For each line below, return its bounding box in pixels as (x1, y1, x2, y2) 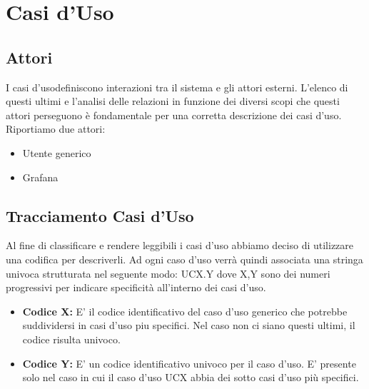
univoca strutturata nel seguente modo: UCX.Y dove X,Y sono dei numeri (6, 266, 330, 281)
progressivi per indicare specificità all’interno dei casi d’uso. (6, 280, 266, 295)
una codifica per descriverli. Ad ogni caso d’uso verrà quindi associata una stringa (6, 251, 363, 266)
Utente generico (22, 145, 91, 160)
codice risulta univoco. (22, 331, 121, 346)
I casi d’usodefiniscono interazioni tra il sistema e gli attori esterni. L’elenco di (6, 79, 348, 94)
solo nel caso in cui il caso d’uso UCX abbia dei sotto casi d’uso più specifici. (22, 370, 359, 385)
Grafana (22, 169, 59, 184)
